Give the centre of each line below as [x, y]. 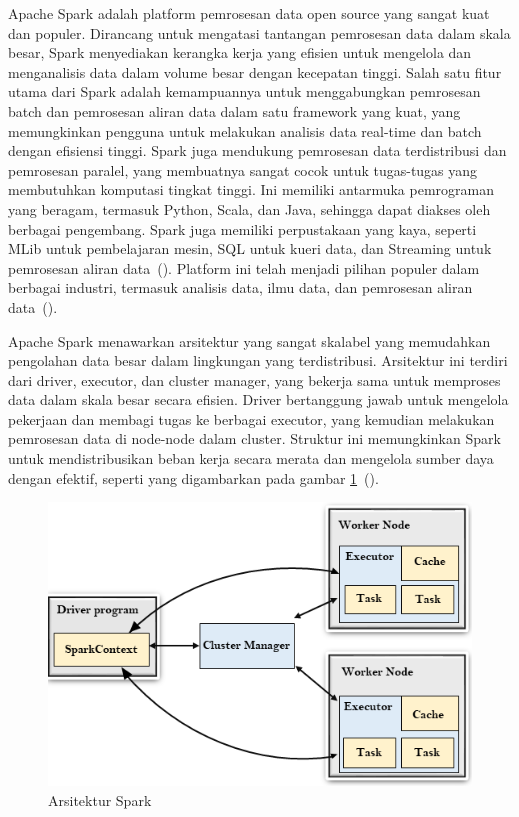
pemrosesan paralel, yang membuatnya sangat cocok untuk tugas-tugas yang [243, 169]
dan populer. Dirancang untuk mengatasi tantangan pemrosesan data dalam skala [259, 32]
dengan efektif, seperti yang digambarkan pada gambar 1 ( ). [193, 477]
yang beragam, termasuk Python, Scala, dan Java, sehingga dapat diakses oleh [249, 208]
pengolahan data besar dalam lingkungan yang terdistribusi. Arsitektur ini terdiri [258, 360]
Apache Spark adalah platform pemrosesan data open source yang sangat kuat [249, 13]
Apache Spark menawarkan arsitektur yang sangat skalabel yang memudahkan [249, 340]
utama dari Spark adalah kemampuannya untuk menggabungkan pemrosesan [244, 91]
